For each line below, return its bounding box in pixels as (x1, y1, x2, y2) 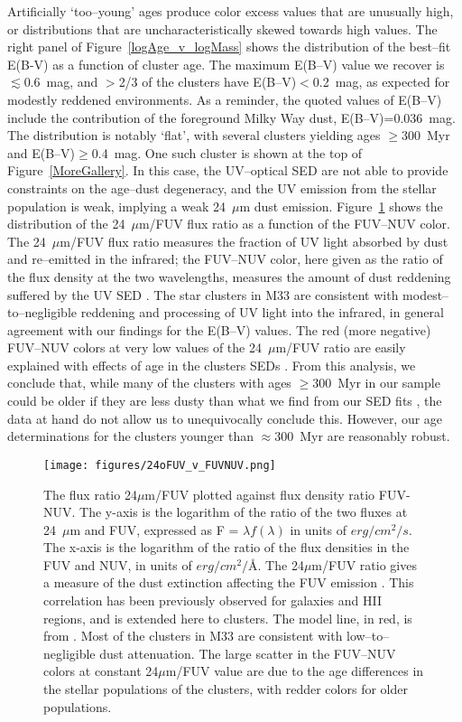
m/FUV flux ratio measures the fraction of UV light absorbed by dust (60, 231, 448, 250)
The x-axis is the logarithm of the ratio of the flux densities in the (43, 538, 410, 557)
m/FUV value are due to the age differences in (165, 661, 424, 680)
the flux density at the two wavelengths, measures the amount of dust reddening (7, 267, 451, 286)
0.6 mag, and (23, 72, 98, 91)
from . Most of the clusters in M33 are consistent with (43, 626, 343, 645)
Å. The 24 (248, 555, 304, 574)
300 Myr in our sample (312, 373, 440, 392)
